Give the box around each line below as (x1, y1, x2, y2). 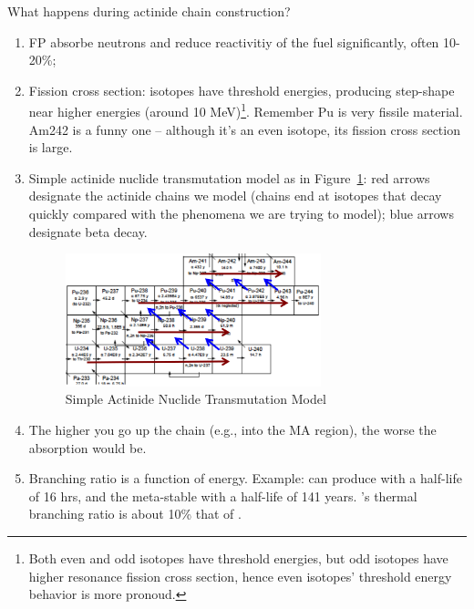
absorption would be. (28, 438, 147, 457)
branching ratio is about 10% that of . (28, 504, 242, 523)
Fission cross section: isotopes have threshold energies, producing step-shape (28, 80, 455, 99)
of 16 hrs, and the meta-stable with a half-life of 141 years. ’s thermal (28, 486, 417, 505)
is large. (28, 138, 73, 157)
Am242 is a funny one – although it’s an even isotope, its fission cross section (28, 119, 460, 139)
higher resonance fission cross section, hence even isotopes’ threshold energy (28, 566, 452, 585)
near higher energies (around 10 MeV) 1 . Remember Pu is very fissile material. (28, 99, 463, 121)
